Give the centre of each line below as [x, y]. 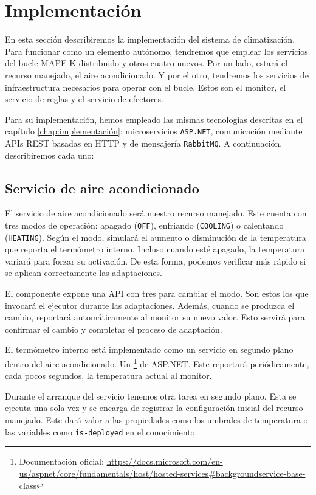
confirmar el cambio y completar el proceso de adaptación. [114, 329]
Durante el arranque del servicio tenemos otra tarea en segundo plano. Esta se [151, 396]
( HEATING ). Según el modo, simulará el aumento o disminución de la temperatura [156, 237]
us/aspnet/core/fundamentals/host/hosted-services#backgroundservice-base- [162, 473]
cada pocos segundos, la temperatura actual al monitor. [108, 376]
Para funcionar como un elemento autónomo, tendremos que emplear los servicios [156, 51]
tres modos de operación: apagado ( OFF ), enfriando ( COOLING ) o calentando [144, 225]
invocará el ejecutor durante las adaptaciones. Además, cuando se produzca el [150, 305]
